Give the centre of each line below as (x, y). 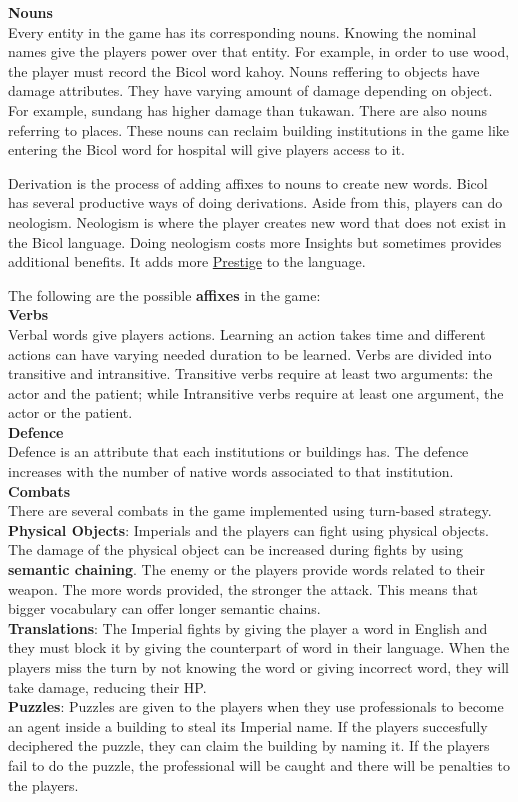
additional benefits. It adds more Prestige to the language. (187, 261)
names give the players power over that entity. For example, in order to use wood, (259, 51)
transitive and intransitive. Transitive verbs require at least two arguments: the (250, 373)
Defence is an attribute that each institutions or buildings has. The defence (238, 451)
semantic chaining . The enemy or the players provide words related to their (246, 569)
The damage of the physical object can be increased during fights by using (235, 549)
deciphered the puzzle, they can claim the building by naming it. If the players (249, 745)
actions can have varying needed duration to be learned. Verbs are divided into (250, 353)
